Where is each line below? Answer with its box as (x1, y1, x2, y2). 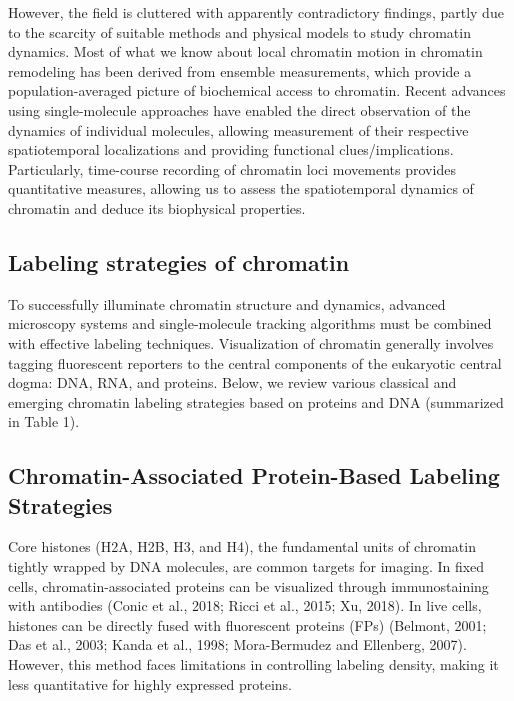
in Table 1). (8, 411, 80, 432)
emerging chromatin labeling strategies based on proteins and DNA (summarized (8, 391, 504, 412)
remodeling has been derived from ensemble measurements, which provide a (8, 60, 472, 81)
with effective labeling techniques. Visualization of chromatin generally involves (8, 332, 494, 353)
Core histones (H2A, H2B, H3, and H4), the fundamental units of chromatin (8, 536, 476, 557)
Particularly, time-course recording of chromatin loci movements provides (8, 158, 456, 179)
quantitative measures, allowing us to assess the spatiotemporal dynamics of (8, 178, 474, 199)
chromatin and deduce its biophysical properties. (8, 197, 306, 218)
